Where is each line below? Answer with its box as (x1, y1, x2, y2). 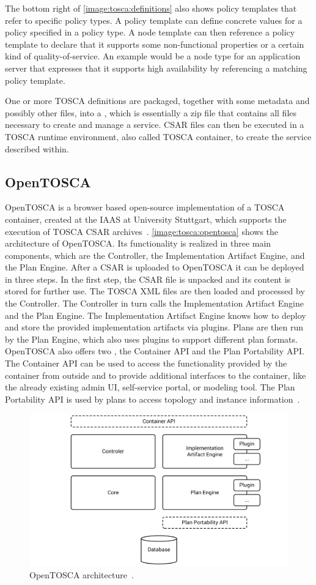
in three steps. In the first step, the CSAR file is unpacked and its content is (5, 272, 291, 285)
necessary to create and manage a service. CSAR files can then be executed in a (5, 118, 304, 131)
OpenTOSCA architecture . (29, 568, 134, 581)
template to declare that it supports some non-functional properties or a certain (5, 37, 304, 50)
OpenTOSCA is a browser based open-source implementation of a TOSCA (5, 201, 285, 214)
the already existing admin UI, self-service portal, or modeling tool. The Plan (5, 381, 295, 393)
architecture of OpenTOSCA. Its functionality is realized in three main (5, 237, 271, 250)
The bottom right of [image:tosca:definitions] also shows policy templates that (5, 2, 297, 14)
